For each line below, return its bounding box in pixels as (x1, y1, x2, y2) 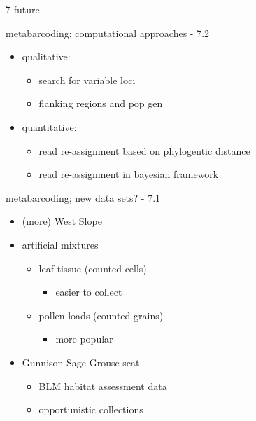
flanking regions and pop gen (38, 96, 163, 111)
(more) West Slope (22, 214, 102, 228)
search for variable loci (38, 72, 136, 87)
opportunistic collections (38, 402, 143, 417)
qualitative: (22, 49, 71, 64)
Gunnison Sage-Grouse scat (22, 354, 140, 369)
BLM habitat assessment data (38, 378, 167, 393)
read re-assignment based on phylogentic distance (38, 143, 250, 158)
